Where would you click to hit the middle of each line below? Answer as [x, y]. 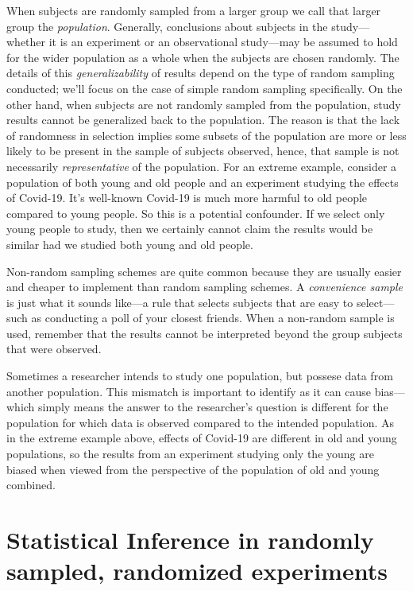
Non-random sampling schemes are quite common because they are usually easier [204, 271]
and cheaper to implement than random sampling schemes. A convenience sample [205, 287]
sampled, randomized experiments [197, 571]
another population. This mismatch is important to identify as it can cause [189, 391]
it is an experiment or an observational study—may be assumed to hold [223, 42]
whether [26, 42]
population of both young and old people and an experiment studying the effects [203, 182]
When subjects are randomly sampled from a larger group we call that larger [194, 10]
